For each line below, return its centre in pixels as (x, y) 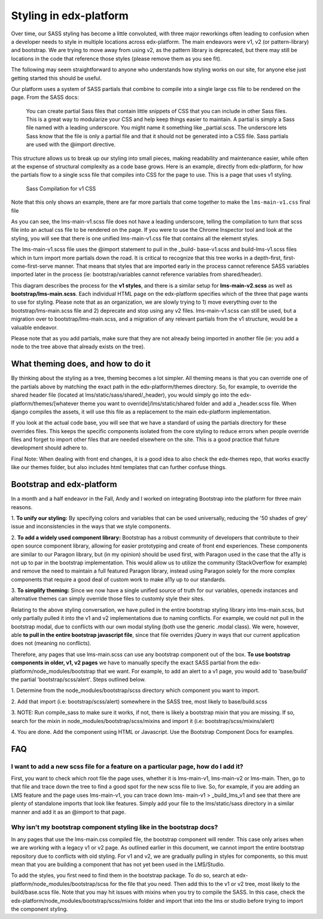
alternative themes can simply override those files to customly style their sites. (108, 598)
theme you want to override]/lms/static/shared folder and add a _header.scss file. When (188, 403)
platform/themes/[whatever (45, 403)
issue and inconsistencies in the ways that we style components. (91, 527)
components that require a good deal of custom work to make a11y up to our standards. (119, 579)
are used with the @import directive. (71, 144)
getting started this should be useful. (56, 78)
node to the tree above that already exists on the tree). (78, 347)
